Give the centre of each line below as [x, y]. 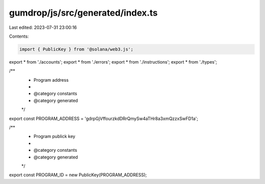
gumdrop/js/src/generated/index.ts [83, 13]
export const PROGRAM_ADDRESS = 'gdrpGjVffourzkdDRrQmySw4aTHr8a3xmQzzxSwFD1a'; [104, 118]
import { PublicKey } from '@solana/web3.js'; [76, 49]
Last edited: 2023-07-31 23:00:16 [43, 27]
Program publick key [54, 137]
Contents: [19, 36]
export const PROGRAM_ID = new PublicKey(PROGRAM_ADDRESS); [78, 175]
